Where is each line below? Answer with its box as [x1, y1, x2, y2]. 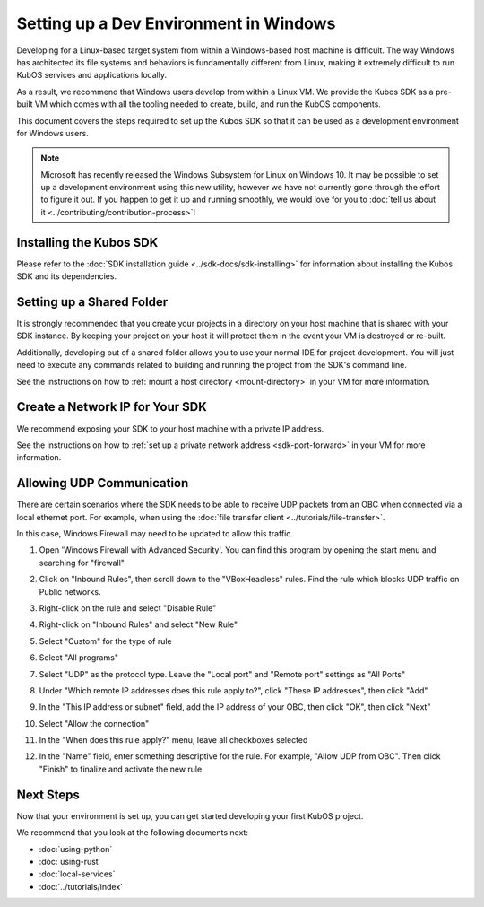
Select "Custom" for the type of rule [39, 635, 172, 646]
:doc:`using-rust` [39, 856, 101, 867]
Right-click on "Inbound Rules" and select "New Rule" [39, 619, 238, 630]
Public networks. [39, 586, 101, 597]
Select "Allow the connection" [39, 718, 150, 728]
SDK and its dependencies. [16, 271, 117, 282]
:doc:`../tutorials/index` [39, 881, 124, 892]
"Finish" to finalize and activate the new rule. [39, 763, 205, 774]
